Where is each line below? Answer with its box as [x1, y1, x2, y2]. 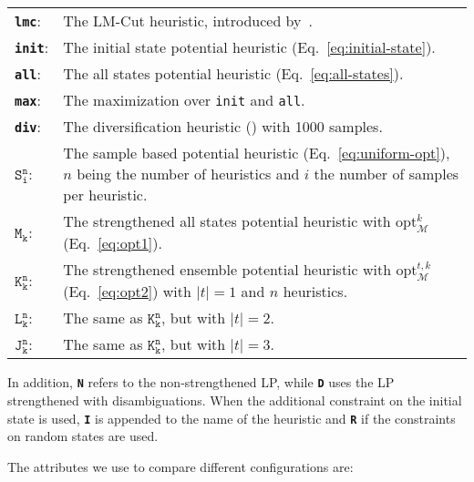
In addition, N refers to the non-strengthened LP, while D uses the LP [7, 373, 395, 392]
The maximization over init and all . [63, 89, 305, 110]
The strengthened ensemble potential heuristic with [63, 259, 392, 281]
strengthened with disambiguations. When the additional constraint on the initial [7, 391, 462, 410]
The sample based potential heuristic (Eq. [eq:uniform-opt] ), [63, 142, 450, 163]
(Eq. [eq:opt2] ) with [63, 281, 191, 303]
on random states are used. [7, 426, 159, 446]
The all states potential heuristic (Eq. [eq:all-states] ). [63, 63, 404, 84]
